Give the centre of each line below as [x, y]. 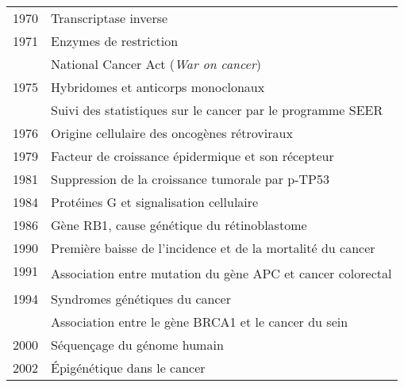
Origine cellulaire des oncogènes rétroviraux [172, 133]
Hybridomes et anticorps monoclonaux [158, 87]
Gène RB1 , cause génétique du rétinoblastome [179, 225]
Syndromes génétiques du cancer [141, 299]
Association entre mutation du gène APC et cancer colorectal [221, 273]
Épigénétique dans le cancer [128, 368]
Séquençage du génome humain [137, 345]
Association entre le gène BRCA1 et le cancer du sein [200, 322]
